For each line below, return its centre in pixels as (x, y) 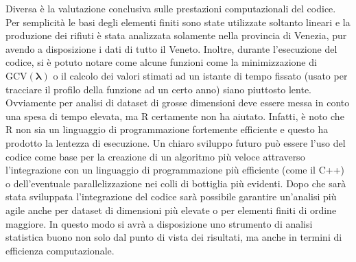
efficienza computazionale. (60, 250)
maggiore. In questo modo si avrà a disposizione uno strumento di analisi (159, 223)
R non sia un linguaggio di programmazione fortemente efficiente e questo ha (167, 129)
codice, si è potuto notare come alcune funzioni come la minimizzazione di (161, 62)
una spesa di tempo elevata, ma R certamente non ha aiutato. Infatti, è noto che (175, 116)
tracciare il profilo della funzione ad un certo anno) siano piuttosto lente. (159, 89)
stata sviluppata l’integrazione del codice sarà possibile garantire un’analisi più (171, 196)
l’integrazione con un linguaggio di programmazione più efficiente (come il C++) (175, 170)
